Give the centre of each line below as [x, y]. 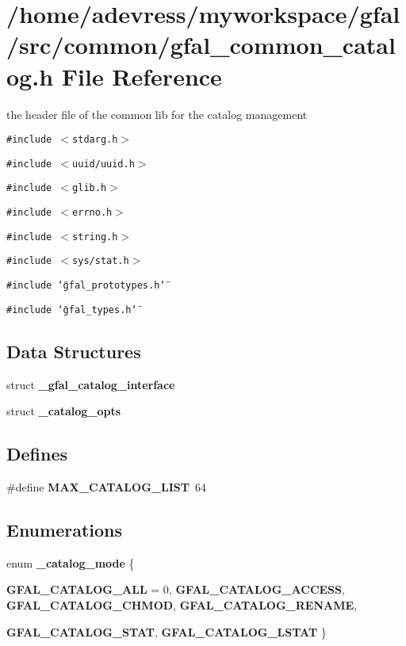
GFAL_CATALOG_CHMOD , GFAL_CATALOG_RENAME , [182, 604]
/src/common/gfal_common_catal [201, 45]
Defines [37, 454]
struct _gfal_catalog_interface [91, 384]
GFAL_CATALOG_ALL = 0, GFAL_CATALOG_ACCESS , [176, 589]
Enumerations [65, 529]
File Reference [142, 76]
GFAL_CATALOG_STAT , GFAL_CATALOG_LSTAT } [167, 631]
